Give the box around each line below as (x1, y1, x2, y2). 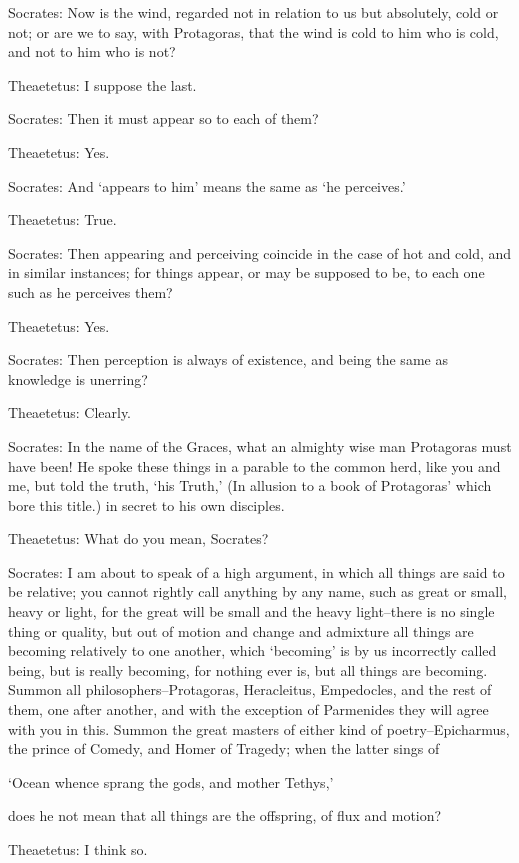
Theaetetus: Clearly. (8, 402, 132, 423)
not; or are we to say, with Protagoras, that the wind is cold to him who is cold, (8, 21, 499, 42)
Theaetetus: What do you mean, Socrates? (8, 528, 269, 549)
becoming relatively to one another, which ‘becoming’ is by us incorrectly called (8, 640, 497, 661)
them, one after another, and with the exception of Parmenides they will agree (8, 699, 489, 720)
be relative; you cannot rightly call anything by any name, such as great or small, (8, 581, 507, 602)
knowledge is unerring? (8, 368, 148, 389)
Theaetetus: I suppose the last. (8, 74, 197, 95)
